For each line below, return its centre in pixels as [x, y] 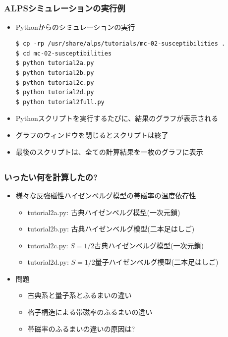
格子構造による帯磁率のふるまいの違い [90, 312]
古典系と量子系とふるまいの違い [80, 295]
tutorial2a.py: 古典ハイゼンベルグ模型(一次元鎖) [104, 212]
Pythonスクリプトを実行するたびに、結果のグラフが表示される [117, 118]
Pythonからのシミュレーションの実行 [75, 27]
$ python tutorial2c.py [55, 83]
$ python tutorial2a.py [55, 63]
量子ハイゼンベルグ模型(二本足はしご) [157, 262]
